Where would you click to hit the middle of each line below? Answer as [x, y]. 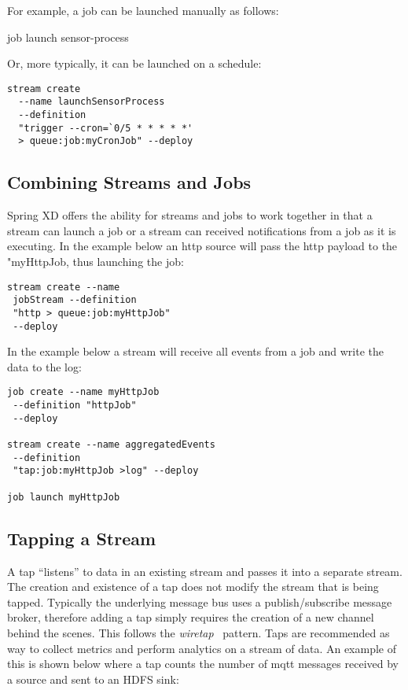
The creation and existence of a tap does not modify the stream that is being [193, 587]
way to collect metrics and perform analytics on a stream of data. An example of [202, 648]
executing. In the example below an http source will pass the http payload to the [202, 246]
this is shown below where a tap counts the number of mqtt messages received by [203, 664]
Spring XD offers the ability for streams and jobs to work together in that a [190, 215]
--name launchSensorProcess [92, 102]
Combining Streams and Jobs [129, 182]
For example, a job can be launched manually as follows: [143, 10]
